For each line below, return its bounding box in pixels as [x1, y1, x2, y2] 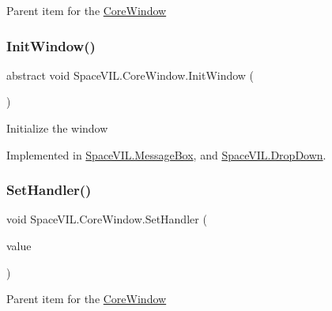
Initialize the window [6, 120, 108, 136]
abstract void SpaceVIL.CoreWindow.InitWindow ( [6, 66, 255, 83]
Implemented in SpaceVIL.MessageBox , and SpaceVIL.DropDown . [6, 146, 326, 163]
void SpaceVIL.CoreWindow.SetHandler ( [6, 211, 207, 227]
